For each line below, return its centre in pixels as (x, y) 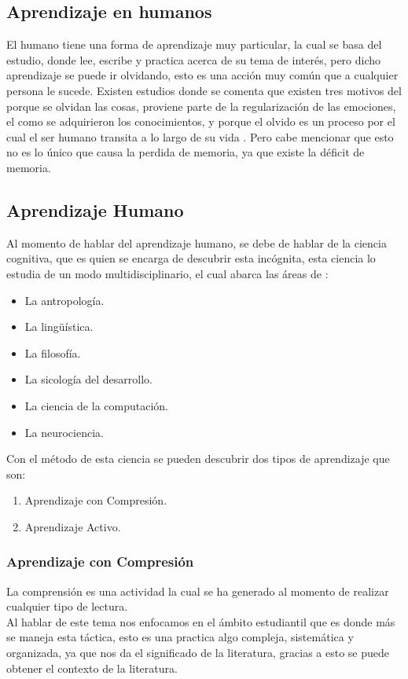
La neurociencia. (64, 432)
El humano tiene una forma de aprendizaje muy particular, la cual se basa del (194, 44)
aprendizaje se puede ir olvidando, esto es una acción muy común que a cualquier (202, 75)
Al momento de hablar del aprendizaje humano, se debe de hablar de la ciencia (197, 242)
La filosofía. (53, 352)
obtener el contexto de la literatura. (92, 668)
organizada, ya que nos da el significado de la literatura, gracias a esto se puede (198, 653)
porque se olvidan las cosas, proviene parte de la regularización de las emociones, (201, 106)
